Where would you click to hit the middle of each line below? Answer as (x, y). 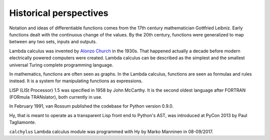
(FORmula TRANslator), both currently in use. (56, 97)
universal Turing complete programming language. (61, 65)
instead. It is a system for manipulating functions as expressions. (76, 81)
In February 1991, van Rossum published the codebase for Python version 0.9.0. (91, 106)
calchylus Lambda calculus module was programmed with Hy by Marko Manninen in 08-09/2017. (111, 132)
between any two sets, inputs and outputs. (53, 42)
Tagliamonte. (22, 123)
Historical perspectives (59, 13)
